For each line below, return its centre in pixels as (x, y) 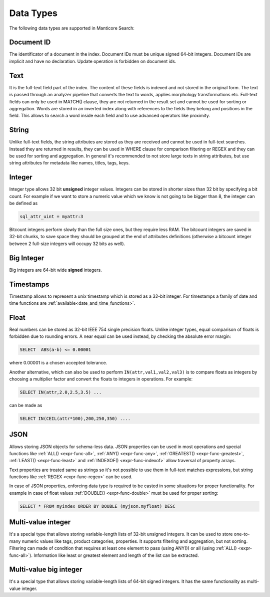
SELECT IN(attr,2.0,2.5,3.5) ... (61, 392)
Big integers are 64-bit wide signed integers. (55, 270)
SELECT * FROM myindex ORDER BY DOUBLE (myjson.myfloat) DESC (97, 506)
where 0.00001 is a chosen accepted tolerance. (58, 363)
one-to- (242, 534)
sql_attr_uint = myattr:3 (51, 217)
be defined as (23, 204)
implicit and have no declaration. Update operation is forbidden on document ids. (93, 61)
